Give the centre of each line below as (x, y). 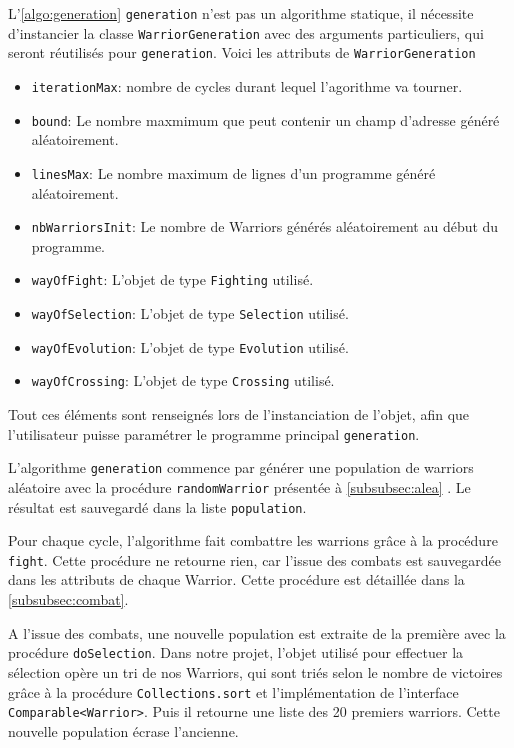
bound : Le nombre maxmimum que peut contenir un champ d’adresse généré (265, 119)
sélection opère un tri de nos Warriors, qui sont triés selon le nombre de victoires (255, 671)
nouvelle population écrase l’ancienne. (123, 730)
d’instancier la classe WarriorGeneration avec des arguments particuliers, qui (246, 32)
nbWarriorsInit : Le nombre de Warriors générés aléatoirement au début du (265, 226)
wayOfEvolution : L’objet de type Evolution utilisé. (190, 346)
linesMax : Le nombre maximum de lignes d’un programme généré (233, 172)
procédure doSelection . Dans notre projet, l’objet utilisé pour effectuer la (236, 652)
